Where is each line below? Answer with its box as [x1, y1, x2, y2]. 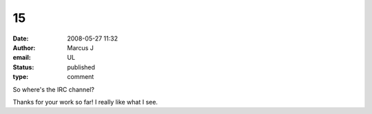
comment [67, 73, 94, 81]
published [67, 62, 96, 71]
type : [12, 73, 29, 81]
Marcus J [67, 43, 94, 52]
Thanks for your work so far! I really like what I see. [12, 98, 158, 106]
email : [12, 54, 31, 62]
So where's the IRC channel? [12, 85, 95, 93]
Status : [12, 62, 34, 71]
